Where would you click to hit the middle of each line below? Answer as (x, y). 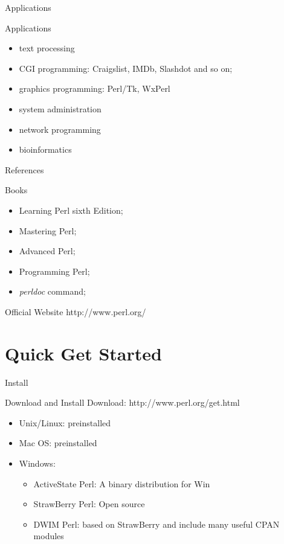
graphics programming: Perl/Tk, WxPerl (95, 88)
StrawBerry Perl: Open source (89, 504)
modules (49, 536)
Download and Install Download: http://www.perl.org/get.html (122, 402)
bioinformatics (45, 149)
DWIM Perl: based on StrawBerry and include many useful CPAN (157, 524)
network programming (60, 129)
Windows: (37, 463)
